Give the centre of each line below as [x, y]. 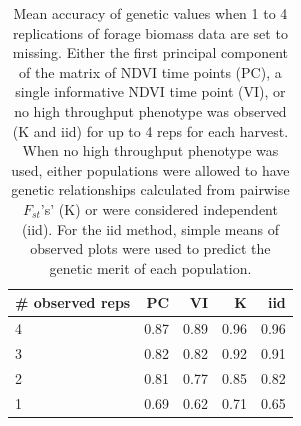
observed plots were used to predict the [150, 248]
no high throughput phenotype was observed [150, 110]
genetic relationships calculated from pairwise [150, 189]
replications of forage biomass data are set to [150, 32]
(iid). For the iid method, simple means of [150, 228]
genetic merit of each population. [150, 267]
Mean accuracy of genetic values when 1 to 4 [150, 13]
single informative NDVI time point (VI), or [150, 91]
